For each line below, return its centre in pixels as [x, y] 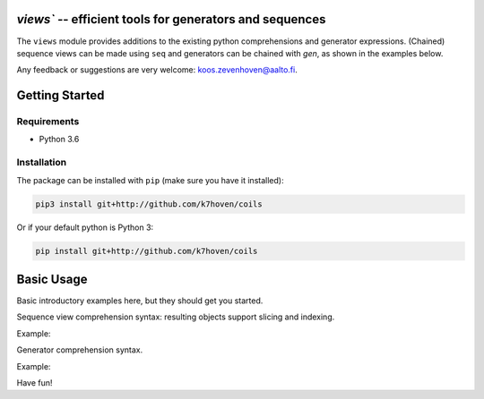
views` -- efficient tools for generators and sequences [171, 19]
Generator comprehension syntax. [80, 350]
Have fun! [35, 383]
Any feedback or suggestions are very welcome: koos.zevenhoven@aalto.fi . [157, 70]
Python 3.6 [59, 140]
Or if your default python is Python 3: [85, 227]
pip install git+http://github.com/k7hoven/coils [147, 251]
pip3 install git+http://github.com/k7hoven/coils [149, 204]
